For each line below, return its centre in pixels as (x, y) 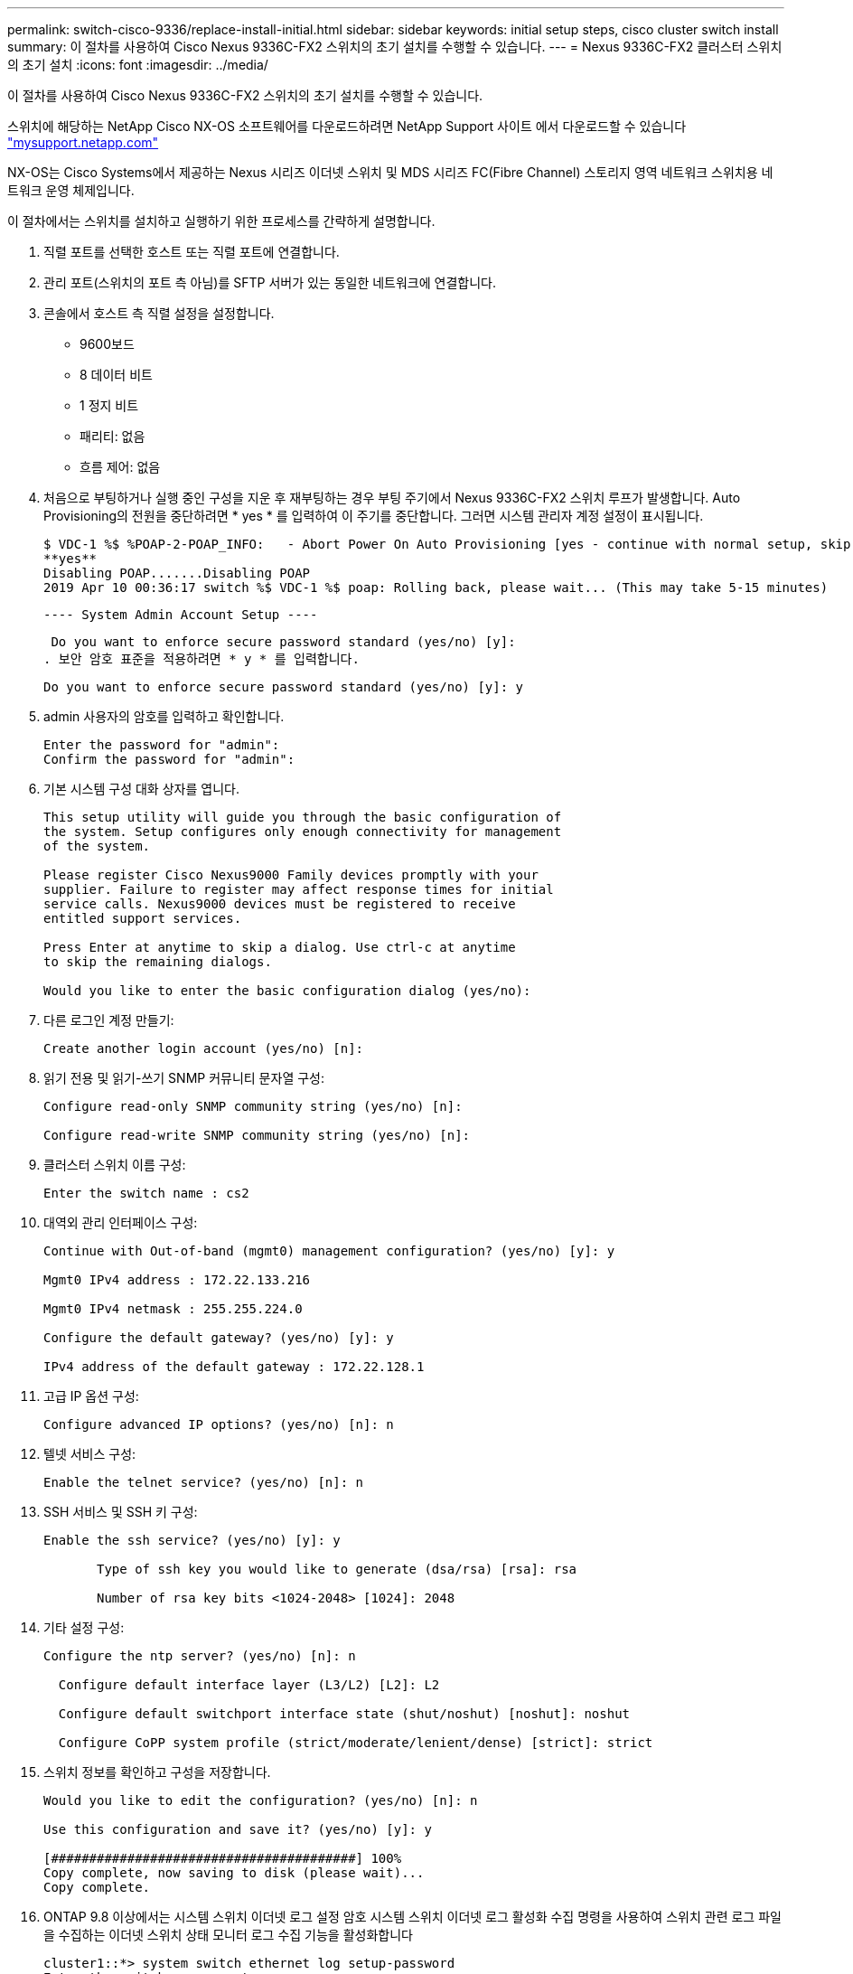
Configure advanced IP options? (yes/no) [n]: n (219, 1424)
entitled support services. (143, 918)
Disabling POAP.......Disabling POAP (177, 573)
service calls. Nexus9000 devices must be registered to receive (280, 904)
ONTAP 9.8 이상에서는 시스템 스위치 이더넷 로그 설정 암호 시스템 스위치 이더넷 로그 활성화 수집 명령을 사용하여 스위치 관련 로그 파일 (412, 1917)
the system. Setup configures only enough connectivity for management (303, 832)
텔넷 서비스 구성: (90, 1454)
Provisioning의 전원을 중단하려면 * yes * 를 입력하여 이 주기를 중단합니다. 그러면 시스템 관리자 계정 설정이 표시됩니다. (374, 516)
